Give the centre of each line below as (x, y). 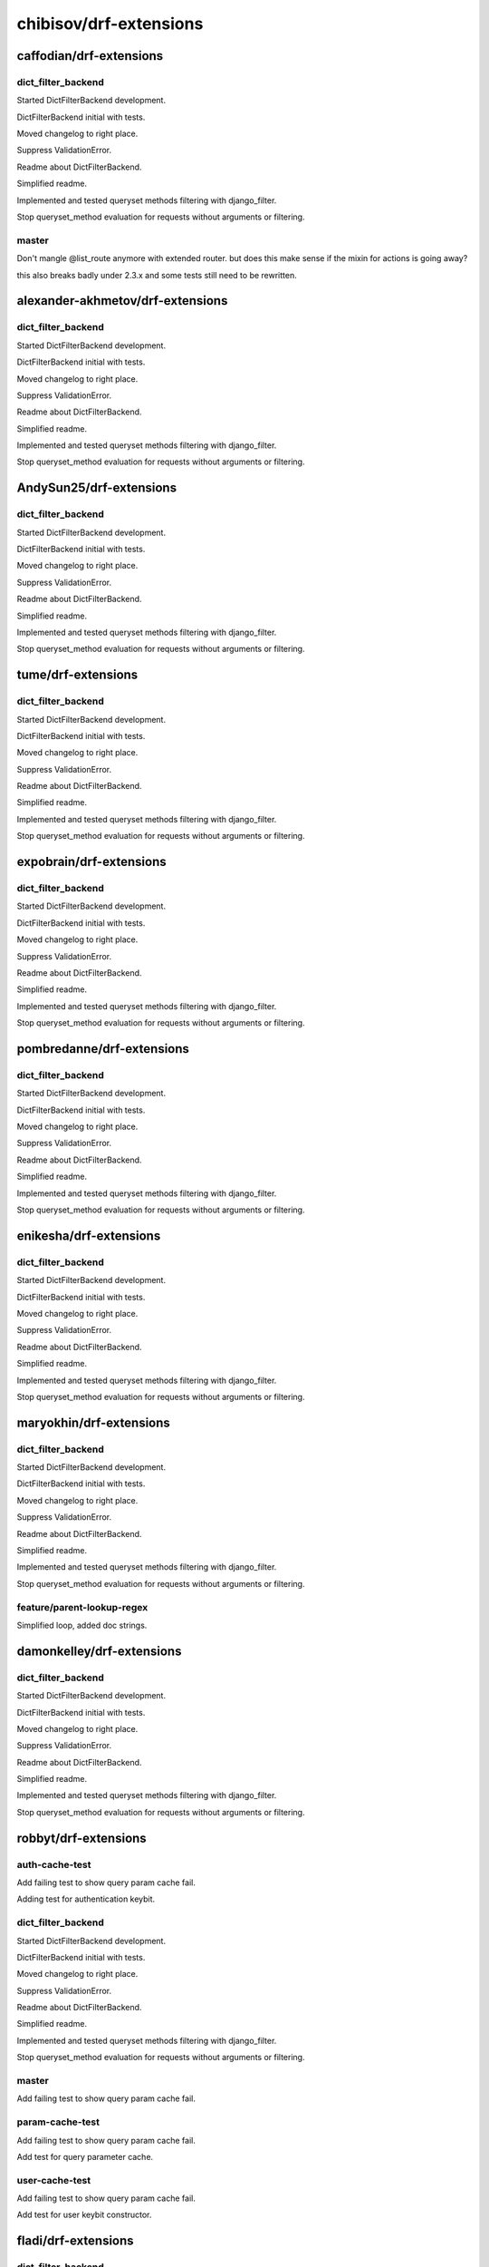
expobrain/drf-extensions (91, 862)
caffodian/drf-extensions (90, 56)
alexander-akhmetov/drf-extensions (122, 301)
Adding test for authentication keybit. (86, 1899)
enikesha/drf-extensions (89, 1236)
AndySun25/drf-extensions (96, 488)
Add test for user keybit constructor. (84, 2215)
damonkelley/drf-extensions (99, 1651)
